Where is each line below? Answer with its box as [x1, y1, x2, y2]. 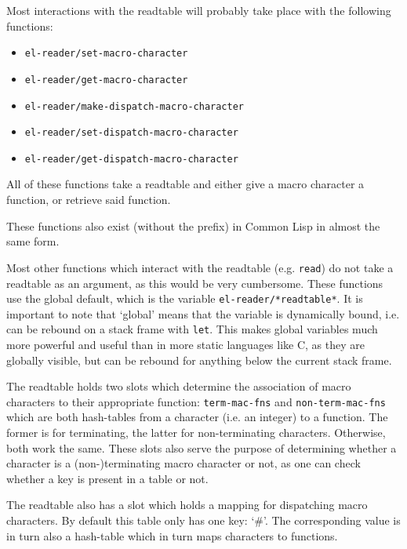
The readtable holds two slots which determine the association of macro [6, 378, 351, 394]
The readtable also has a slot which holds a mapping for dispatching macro [6, 496, 368, 513]
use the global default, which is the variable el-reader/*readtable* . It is [6, 290, 363, 307]
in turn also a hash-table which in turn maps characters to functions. [6, 527, 338, 544]
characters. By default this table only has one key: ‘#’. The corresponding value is [6, 512, 401, 528]
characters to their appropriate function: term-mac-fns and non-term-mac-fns [6, 393, 386, 409]
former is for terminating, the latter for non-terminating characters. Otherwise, [6, 424, 386, 441]
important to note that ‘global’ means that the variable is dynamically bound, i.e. [6, 305, 400, 322]
